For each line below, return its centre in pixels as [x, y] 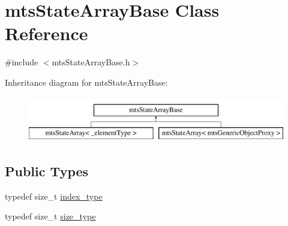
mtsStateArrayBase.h [91, 62]
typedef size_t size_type [50, 216]
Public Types [47, 171]
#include [22, 62]
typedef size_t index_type [54, 196]
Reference [46, 33]
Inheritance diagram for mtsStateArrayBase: [86, 82]
